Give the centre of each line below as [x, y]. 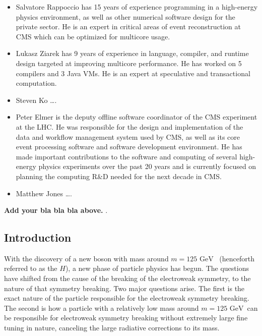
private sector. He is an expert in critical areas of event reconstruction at [128, 26]
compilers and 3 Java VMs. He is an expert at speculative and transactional [133, 73]
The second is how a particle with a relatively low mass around [102, 307]
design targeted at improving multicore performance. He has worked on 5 [129, 63]
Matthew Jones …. [44, 193]
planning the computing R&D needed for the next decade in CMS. [119, 176]
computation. [36, 83]
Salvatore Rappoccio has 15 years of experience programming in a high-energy [137, 7]
